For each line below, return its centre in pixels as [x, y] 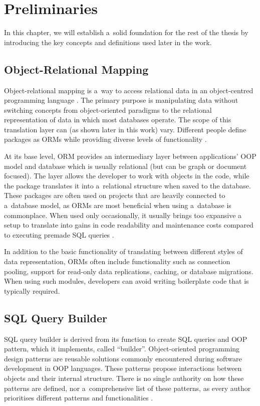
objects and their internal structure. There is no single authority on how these [124, 378]
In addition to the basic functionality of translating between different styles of [123, 251]
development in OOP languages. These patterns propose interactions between [123, 368]
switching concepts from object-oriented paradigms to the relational [108, 110]
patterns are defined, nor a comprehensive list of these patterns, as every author [127, 388]
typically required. [32, 290]
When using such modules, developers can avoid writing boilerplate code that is [126, 281]
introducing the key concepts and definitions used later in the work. [108, 42]
